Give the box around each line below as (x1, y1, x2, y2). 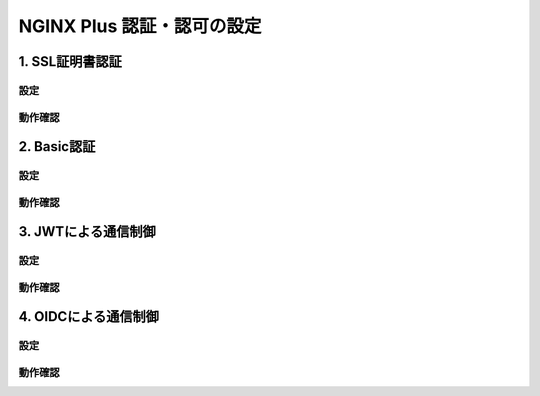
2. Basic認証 (18, 138, 96, 155)
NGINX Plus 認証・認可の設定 (18, 15, 262, 37)
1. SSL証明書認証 (18, 53, 122, 70)
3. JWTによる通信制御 (18, 223, 156, 240)
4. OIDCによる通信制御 (18, 308, 159, 325)
